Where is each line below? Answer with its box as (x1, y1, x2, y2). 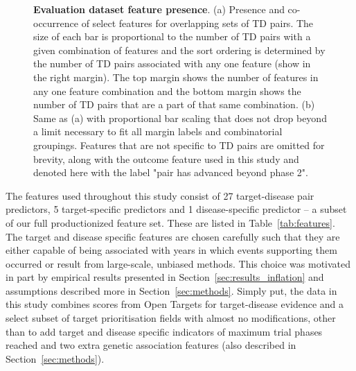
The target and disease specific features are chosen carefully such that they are (6, 229, 340, 243)
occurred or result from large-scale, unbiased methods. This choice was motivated (6, 256, 351, 270)
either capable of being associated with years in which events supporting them (6, 243, 337, 257)
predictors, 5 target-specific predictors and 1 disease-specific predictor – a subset (6, 202, 347, 216)
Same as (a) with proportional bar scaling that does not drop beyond (33, 110, 327, 125)
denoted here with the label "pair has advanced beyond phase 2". (33, 165, 308, 180)
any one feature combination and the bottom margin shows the (33, 83, 301, 98)
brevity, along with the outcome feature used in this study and (33, 151, 299, 166)
